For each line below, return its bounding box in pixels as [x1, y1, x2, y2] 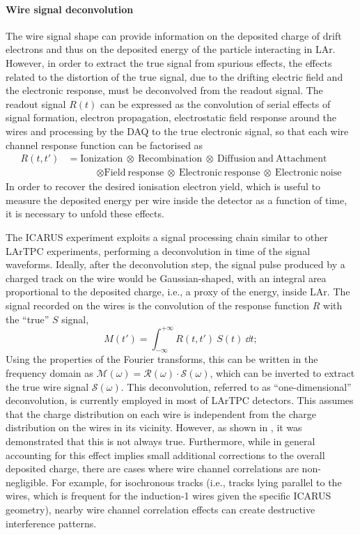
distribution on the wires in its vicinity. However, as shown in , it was [6, 420, 302, 435]
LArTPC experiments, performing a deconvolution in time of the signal [6, 243, 311, 258]
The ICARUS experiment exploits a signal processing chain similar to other [6, 229, 328, 244]
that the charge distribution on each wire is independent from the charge [6, 406, 317, 421]
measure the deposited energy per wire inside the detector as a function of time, [6, 192, 347, 207]
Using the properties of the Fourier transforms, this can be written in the [6, 352, 318, 366]
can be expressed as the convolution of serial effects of [100, 96, 331, 111]
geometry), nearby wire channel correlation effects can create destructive [6, 502, 315, 516]
